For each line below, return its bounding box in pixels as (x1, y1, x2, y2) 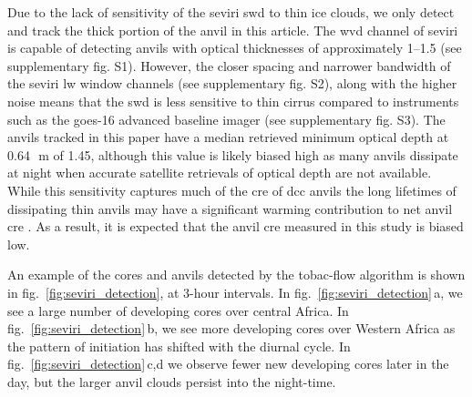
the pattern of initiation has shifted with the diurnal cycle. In (7, 336, 351, 355)
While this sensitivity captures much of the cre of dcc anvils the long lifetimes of (7, 180, 457, 199)
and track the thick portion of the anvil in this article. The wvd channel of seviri (7, 20, 458, 39)
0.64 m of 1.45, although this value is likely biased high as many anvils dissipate (7, 145, 458, 164)
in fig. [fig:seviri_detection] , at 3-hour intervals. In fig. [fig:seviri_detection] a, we (7, 282, 463, 301)
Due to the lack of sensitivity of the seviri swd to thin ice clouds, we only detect (7, 3, 455, 21)
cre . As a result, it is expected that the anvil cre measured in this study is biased (7, 217, 464, 236)
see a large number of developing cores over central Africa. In (7, 300, 349, 320)
